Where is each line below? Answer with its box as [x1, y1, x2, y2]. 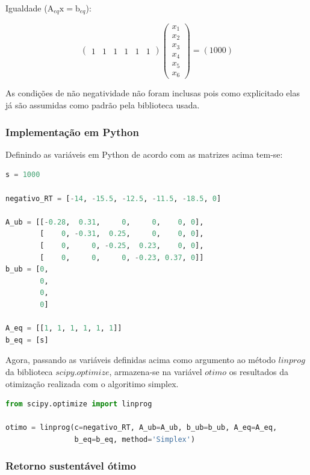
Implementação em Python [5, 124, 139, 139]
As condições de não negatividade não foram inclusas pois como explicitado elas [5, 87, 300, 99]
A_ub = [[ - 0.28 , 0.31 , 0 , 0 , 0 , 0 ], [5, 217, 204, 226]
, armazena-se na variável [109, 365, 202, 377]
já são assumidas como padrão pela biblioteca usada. [5, 99, 200, 111]
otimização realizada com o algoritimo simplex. [5, 377, 179, 390]
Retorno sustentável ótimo [5, 458, 136, 473]
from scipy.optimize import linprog [5, 400, 152, 409]
